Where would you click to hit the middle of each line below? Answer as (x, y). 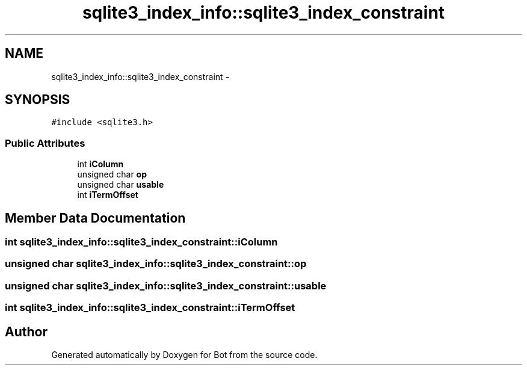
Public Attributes (45, 143)
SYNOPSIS (38, 100)
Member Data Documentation (95, 218)
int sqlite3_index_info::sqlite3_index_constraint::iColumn (141, 242)
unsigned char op (112, 174)
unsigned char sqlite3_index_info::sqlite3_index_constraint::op (156, 264)
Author (26, 331)
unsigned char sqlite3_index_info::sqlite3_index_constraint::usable (166, 285)
